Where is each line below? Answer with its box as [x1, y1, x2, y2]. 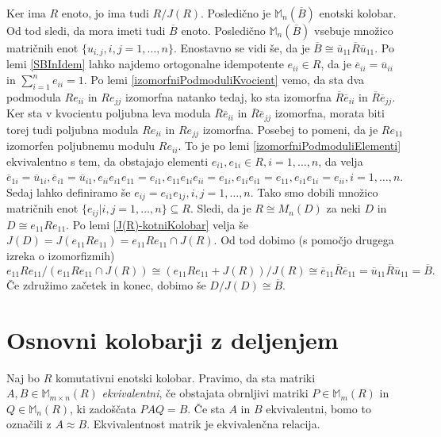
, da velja [318, 152, 363, 169]
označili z [6, 416, 52, 432]
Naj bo [6, 369, 40, 385]
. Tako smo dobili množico [250, 183, 378, 200]
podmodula [6, 88, 61, 105]
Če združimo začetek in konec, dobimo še [6, 276, 206, 293]
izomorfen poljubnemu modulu [6, 137, 155, 154]
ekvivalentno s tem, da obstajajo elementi [6, 152, 209, 169]
